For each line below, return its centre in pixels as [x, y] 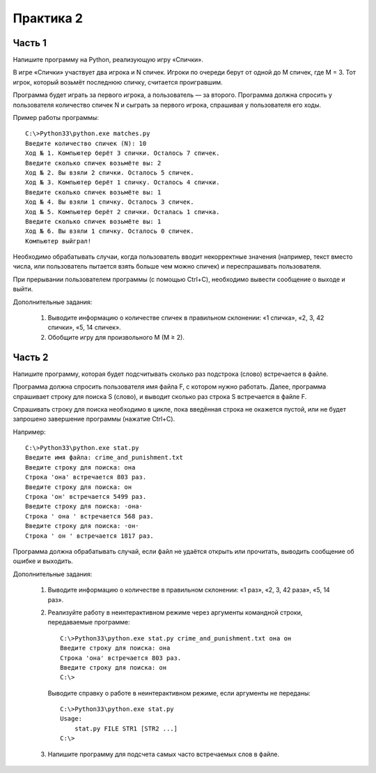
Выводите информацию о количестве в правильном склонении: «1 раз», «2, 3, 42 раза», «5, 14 [189, 590]
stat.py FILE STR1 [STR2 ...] [126, 728]
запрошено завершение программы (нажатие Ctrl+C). [94, 419]
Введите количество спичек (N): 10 [86, 143]
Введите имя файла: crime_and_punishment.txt [104, 458]
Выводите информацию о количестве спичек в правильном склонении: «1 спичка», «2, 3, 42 [186, 318]
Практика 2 [48, 18]
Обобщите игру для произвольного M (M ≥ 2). [116, 337]
